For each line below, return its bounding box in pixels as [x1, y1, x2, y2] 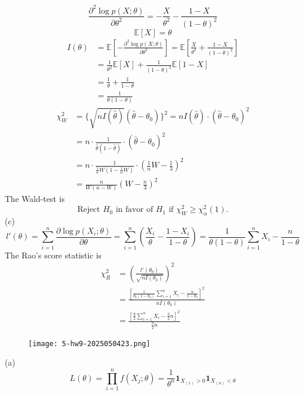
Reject [77, 205, 101, 214]
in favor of [115, 205, 153, 214]
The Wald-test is [5, 192, 65, 205]
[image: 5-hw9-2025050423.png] [28, 339, 151, 348]
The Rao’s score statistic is [5, 248, 102, 261]
